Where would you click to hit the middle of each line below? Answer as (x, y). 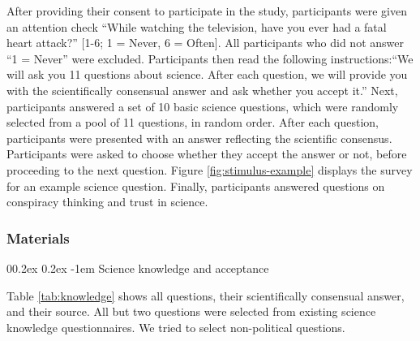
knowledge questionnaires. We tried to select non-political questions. (176, 327)
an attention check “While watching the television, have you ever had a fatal (197, 26)
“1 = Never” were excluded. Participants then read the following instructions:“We (210, 58)
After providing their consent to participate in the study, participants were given (207, 11)
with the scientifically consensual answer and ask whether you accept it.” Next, (202, 90)
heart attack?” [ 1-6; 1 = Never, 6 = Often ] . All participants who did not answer (205, 43)
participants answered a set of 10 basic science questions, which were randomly (203, 106)
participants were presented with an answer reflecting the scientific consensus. (199, 138)
